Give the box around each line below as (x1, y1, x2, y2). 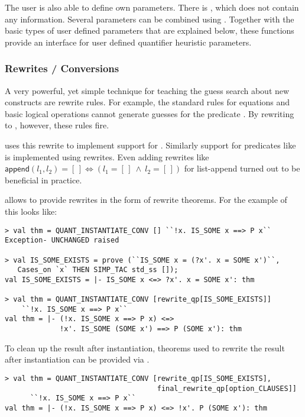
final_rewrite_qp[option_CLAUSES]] (157, 384, 297, 393)
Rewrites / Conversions (5, 61, 119, 76)
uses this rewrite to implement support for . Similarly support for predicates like (5, 138, 296, 151)
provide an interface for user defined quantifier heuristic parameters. (5, 35, 252, 48)
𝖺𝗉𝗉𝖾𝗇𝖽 (5, 165, 30, 174)
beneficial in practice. (5, 173, 82, 186)
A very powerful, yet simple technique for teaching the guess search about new (5, 84, 290, 96)
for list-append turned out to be (184, 162, 300, 174)
